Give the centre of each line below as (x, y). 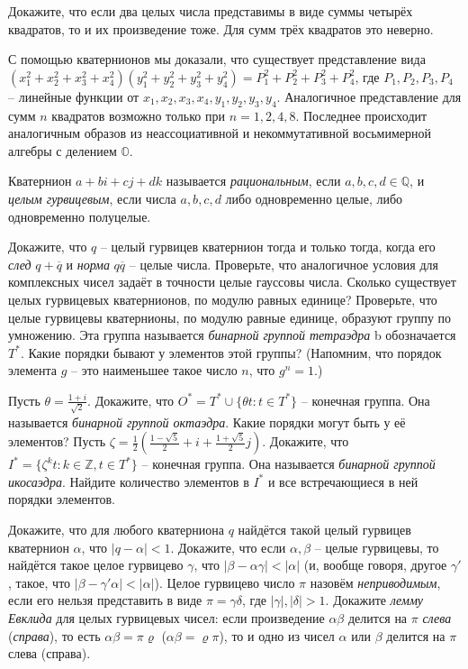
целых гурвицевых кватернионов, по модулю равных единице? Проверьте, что (223, 299)
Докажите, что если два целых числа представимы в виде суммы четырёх (211, 11)
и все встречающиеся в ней (343, 481)
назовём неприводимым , (375, 582)
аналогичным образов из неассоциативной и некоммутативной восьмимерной (220, 133)
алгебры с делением (63, 150)
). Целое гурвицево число (225, 582)
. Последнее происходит (361, 115)
